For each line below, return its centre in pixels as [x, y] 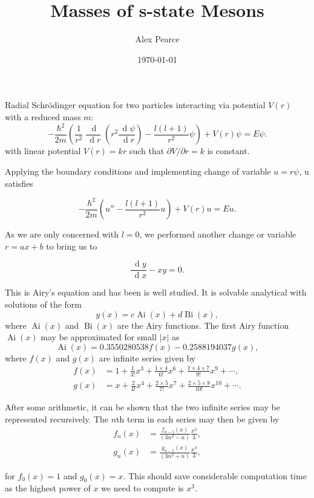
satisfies [19, 183]
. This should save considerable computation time [215, 475]
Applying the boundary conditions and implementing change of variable [138, 171]
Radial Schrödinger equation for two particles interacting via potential [135, 105]
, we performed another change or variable [218, 234]
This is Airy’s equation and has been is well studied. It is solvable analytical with [156, 292]
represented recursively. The [57, 419]
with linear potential [43, 151]
